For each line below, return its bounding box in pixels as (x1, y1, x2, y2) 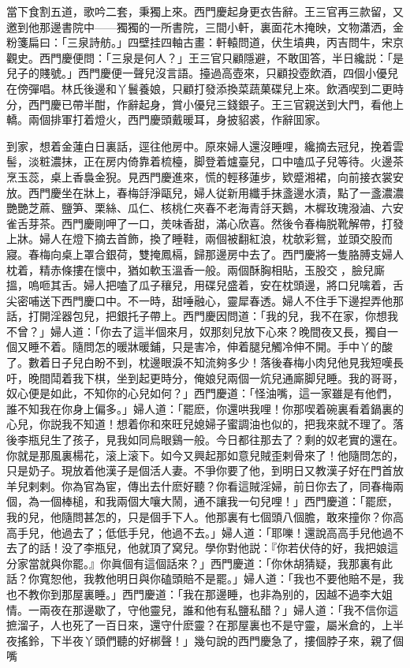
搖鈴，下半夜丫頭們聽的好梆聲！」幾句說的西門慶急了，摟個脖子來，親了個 (17, 632, 404, 648)
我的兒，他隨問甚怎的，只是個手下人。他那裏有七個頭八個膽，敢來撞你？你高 (6, 509, 404, 524)
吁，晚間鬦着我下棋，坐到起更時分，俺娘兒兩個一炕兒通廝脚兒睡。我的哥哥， (6, 369, 404, 386)
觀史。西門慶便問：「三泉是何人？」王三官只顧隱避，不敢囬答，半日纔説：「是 (6, 49, 404, 65)
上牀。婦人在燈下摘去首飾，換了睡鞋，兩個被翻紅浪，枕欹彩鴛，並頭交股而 (6, 230, 393, 247)
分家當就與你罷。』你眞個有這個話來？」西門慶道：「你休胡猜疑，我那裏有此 (6, 554, 393, 571)
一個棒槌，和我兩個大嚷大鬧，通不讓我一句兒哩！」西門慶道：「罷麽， (39, 493, 398, 509)
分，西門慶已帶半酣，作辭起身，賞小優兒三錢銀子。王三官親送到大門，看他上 (6, 95, 404, 112)
